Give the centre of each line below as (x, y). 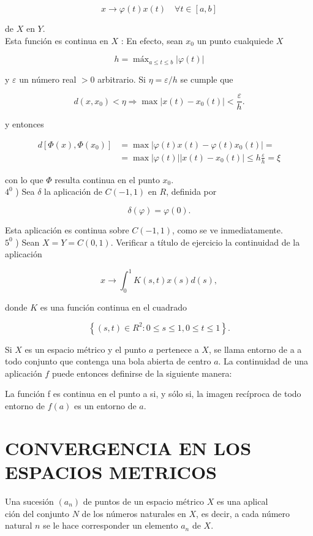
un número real (48, 79)
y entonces (25, 124)
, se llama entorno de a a (255, 349)
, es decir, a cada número (243, 513)
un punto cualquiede (235, 40)
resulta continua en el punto (107, 179)
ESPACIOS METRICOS (111, 471)
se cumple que (207, 79)
